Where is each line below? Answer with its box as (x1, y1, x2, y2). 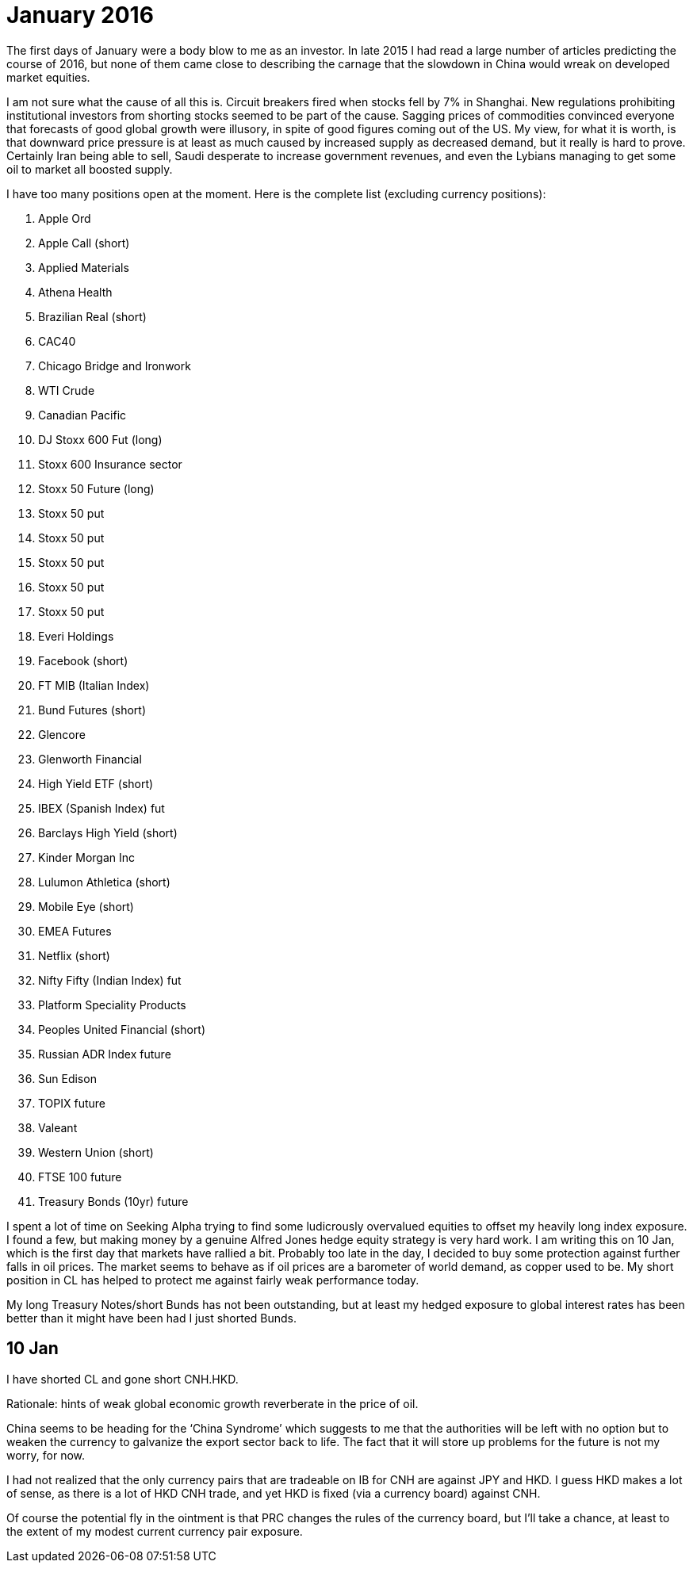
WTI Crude (38, 383, 95, 397)
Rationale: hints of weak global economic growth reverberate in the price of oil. (6, 1396, 419, 1410)
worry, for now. (6, 1448, 86, 1462)
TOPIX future (38, 1096, 106, 1110)
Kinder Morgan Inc (38, 850, 135, 864)
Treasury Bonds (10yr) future (38, 1194, 189, 1208)
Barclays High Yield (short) (38, 825, 178, 840)
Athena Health (38, 285, 113, 299)
